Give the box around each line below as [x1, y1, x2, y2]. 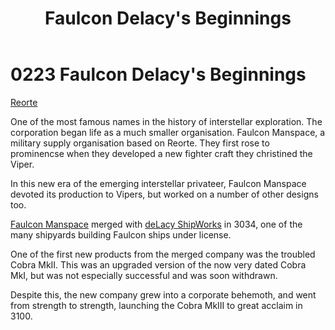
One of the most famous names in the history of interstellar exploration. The [10, 115, 323, 127]
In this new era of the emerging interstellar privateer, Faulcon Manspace [10, 177, 307, 189]
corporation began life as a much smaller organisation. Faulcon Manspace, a [10, 126, 326, 138]
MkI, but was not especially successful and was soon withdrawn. [10, 269, 278, 281]
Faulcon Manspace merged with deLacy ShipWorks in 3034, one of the [10, 218, 303, 230]
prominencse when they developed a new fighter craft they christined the [10, 147, 313, 159]
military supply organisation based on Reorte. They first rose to [10, 137, 270, 149]
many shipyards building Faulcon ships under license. [10, 228, 232, 241]
